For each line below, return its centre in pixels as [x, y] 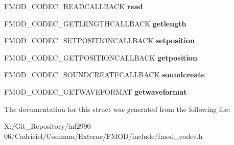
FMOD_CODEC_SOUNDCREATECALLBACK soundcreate [104, 75]
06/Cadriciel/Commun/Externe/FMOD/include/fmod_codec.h [103, 136]
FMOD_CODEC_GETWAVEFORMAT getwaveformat [96, 91]
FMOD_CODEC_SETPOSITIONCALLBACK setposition [99, 40]
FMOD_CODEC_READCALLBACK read [74, 6]
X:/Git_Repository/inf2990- [49, 126]
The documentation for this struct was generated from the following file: [117, 109]
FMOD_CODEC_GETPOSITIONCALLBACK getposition [101, 57]
